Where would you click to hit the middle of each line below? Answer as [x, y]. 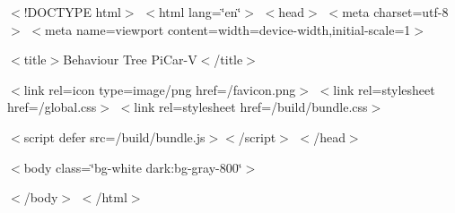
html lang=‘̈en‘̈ [200, 12]
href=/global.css [52, 107]
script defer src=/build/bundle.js [114, 136]
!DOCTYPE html [72, 12]
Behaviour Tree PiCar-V [130, 60]
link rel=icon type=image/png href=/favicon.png [160, 89]
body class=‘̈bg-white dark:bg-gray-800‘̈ [133, 167]
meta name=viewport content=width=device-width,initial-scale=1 [227, 29]
